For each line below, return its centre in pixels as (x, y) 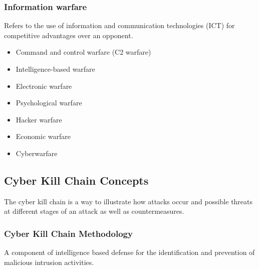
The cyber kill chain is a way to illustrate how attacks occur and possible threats (128, 201)
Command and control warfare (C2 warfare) (83, 52)
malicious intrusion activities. (49, 262)
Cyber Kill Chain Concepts (76, 180)
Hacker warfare (39, 119)
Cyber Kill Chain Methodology (68, 233)
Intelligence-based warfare (55, 69)
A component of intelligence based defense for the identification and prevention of (129, 252)
